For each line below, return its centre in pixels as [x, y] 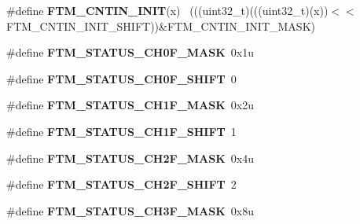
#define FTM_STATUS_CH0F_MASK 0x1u [130, 52]
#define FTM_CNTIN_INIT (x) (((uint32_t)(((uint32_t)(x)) [167, 10]
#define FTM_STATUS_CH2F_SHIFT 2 [121, 184]
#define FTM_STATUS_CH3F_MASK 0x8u [130, 210]
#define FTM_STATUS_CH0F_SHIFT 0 [121, 78]
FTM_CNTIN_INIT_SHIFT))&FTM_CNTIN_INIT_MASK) [161, 26]
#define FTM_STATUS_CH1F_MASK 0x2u [130, 105]
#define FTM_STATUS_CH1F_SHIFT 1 [121, 131]
